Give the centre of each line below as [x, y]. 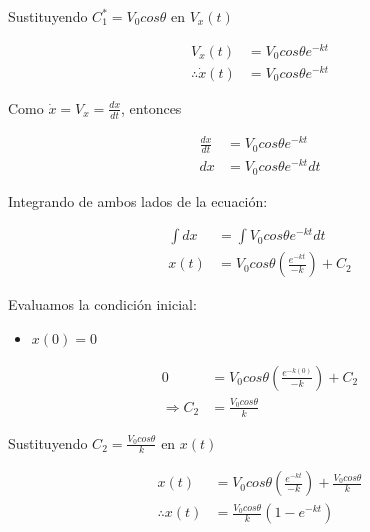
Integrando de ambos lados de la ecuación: [138, 200]
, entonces [151, 107]
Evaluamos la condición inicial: [102, 304]
